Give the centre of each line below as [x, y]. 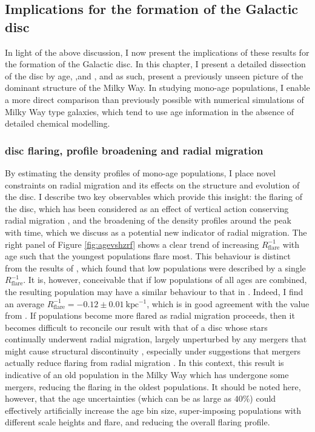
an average [25, 303]
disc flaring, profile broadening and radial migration [134, 150]
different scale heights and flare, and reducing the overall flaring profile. [138, 422]
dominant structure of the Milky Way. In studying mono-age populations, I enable [157, 88]
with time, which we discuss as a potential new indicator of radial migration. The [156, 232]
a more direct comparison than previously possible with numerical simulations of [154, 99]
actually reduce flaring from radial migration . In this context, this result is [144, 363]
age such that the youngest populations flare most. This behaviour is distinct [148, 256]
